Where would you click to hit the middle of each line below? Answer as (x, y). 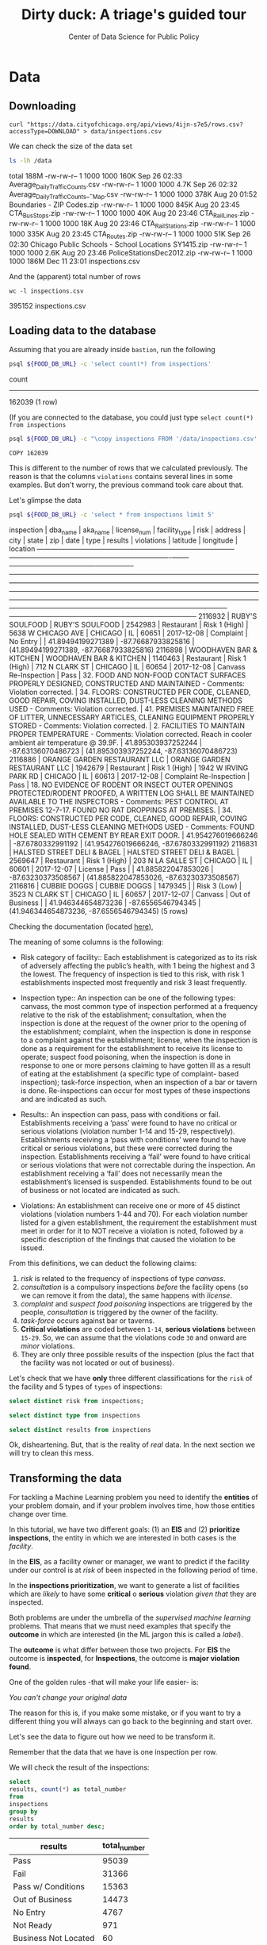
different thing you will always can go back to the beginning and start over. (131, 1721)
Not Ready (32, 1925)
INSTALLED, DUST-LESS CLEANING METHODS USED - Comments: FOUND (132, 827)
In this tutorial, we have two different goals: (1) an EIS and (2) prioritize (125, 1529)
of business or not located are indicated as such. (100, 1190)
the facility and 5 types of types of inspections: (86, 1387)
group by (23, 1811)
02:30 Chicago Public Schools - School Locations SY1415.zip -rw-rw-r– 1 (128, 244)
